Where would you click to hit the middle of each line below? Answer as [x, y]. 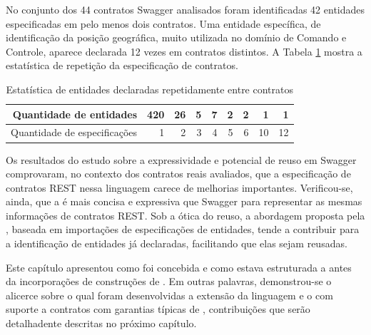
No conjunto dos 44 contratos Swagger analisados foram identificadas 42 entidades [185, 9]
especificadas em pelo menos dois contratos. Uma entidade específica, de [163, 23]
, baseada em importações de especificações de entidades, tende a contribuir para [183, 229]
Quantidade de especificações [74, 132]
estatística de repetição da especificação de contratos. [122, 65]
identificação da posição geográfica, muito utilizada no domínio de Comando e [176, 37]
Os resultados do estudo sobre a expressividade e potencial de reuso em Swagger [181, 159]
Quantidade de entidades [75, 114]
